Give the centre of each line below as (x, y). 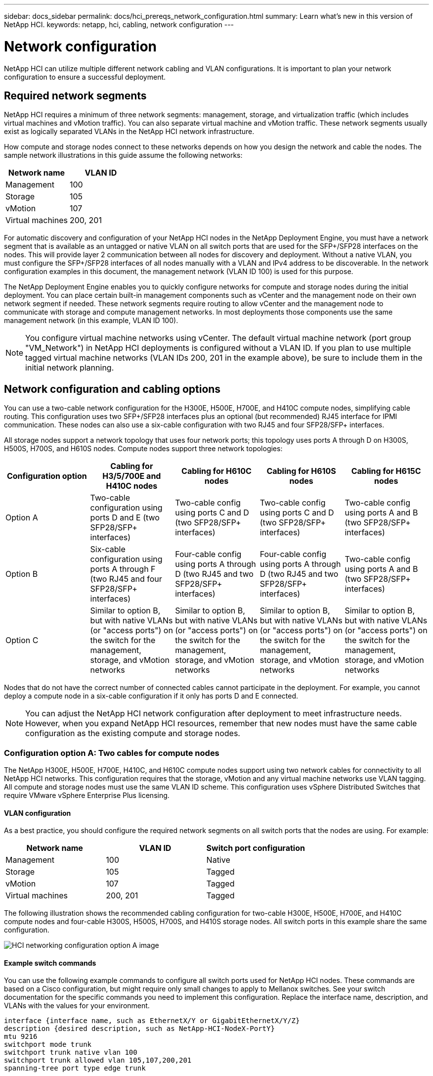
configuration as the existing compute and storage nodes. (133, 733)
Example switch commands (50, 963)
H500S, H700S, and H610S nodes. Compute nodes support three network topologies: (143, 449)
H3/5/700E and (132, 476)
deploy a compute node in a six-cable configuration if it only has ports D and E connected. (151, 696)
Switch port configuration (256, 848)
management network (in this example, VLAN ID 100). (91, 321)
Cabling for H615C (386, 471)
